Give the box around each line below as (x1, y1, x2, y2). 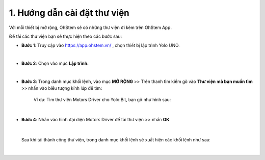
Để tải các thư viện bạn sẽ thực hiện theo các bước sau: (9, 33, 122, 39)
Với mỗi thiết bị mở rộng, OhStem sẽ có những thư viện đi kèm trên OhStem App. (9, 25, 172, 30)
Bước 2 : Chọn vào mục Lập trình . (21, 60, 89, 66)
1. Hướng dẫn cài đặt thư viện (9, 7, 130, 18)
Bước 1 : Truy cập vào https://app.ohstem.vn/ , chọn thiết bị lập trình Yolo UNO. (21, 42, 180, 49)
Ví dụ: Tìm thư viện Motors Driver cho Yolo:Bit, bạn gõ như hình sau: (33, 96, 171, 103)
